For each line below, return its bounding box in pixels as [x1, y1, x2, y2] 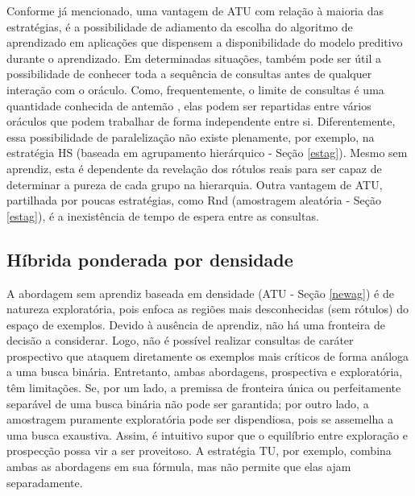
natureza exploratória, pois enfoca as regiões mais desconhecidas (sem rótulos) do [6, 300, 409, 317]
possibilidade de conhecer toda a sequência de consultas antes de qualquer [6, 65, 372, 82]
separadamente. [6, 473, 83, 490]
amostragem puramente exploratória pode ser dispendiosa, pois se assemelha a [6, 411, 393, 428]
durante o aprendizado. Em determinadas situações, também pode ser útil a [6, 49, 381, 66]
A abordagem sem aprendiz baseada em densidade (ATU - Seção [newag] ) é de [6, 284, 394, 301]
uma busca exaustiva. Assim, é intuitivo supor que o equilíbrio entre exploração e [6, 426, 408, 443]
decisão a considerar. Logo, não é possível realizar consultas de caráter [6, 332, 354, 349]
